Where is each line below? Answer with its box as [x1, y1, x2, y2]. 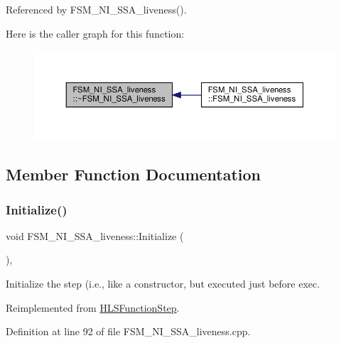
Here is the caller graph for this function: [6, 26, 185, 40]
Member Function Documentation [6, 163, 261, 185]
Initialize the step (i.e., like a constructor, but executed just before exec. [6, 276, 320, 291]
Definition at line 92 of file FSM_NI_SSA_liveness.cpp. [6, 324, 251, 339]
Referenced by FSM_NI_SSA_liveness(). [6, 2, 187, 16]
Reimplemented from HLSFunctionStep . [6, 300, 180, 315]
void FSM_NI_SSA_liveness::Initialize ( [6, 228, 184, 243]
